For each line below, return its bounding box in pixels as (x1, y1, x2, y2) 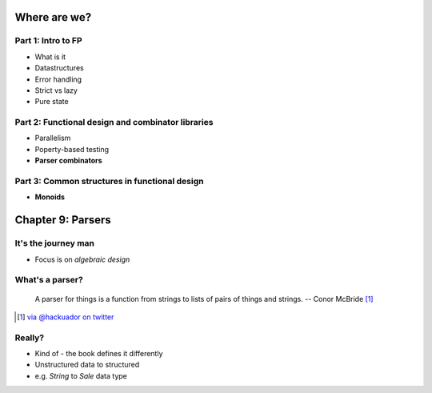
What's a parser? (14, 275, 83, 286)
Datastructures (34, 63, 84, 73)
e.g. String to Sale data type (34, 371, 128, 380)
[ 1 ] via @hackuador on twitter (17, 312, 114, 322)
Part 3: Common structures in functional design (14, 176, 204, 187)
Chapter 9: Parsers (14, 213, 111, 227)
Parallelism (34, 133, 71, 143)
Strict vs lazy (34, 85, 78, 95)
